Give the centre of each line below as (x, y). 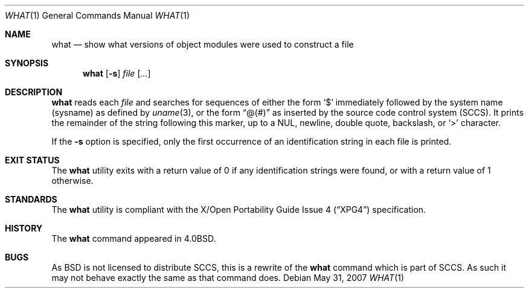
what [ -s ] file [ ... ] (117, 73)
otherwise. (72, 181)
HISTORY (24, 228)
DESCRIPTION (34, 92)
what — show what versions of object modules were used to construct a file (203, 44)
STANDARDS (31, 199)
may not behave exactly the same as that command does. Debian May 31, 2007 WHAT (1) (228, 278)
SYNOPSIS (27, 63)
